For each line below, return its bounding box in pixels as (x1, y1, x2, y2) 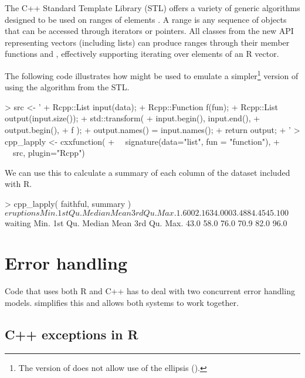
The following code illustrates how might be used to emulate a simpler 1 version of (5, 67, 299, 81)
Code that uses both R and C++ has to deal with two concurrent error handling (5, 285, 295, 297)
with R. (5, 178, 32, 190)
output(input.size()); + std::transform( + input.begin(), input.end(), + (5, 112, 260, 124)
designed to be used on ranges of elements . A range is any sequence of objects (5, 13, 287, 25)
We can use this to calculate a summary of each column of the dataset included (5, 166, 290, 178)
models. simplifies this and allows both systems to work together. (5, 296, 239, 308)
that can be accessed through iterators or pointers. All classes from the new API (5, 25, 294, 37)
